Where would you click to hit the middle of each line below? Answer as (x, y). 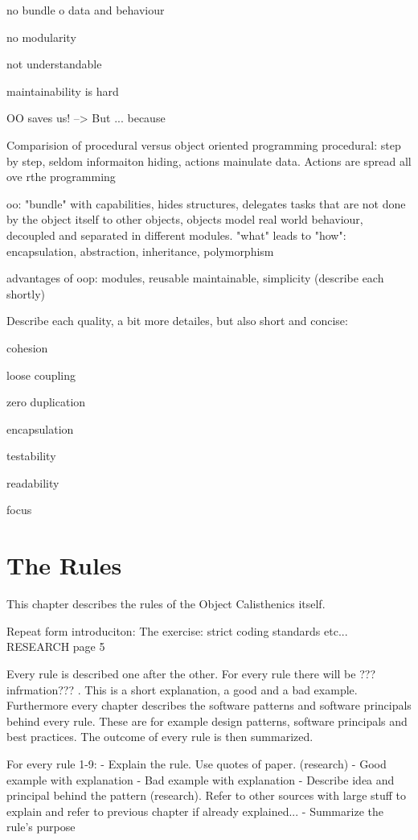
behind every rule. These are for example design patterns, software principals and (207, 721)
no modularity (41, 37)
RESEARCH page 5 (56, 646)
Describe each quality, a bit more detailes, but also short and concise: (177, 321)
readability (33, 482)
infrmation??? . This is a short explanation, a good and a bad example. (182, 689)
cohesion (27, 347)
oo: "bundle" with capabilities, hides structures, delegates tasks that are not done (206, 203)
